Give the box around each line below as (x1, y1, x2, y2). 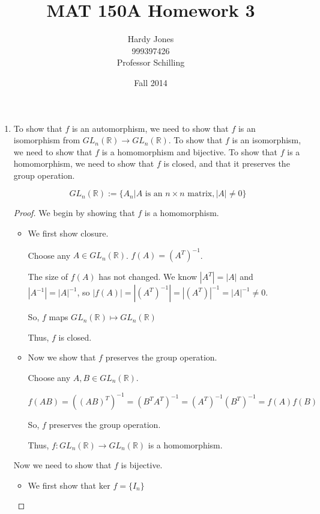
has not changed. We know (98, 270, 198, 283)
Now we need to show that (13, 459, 112, 471)
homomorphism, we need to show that (13, 157, 154, 170)
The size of (28, 270, 68, 283)
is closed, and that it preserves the (163, 157, 290, 170)
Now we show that (28, 351, 96, 364)
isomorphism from (13, 134, 80, 146)
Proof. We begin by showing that (13, 206, 135, 219)
